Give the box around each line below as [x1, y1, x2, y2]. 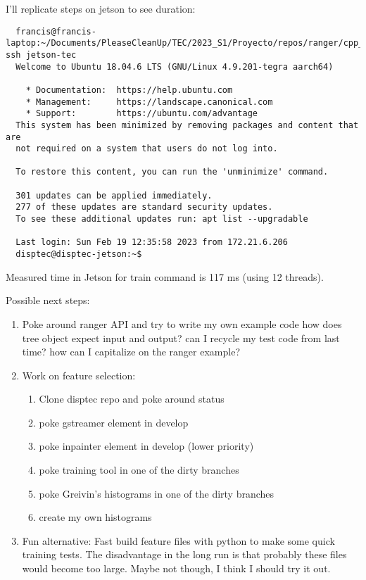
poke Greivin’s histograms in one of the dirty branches [39, 486, 274, 500]
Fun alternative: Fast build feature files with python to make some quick [22, 533, 335, 548]
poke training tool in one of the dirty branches [39, 462, 239, 477]
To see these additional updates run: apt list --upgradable [15, 214, 308, 225]
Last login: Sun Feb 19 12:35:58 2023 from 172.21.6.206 [15, 237, 288, 248]
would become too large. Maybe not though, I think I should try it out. [22, 561, 331, 576]
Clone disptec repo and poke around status [39, 391, 225, 406]
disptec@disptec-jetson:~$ [15, 249, 142, 260]
